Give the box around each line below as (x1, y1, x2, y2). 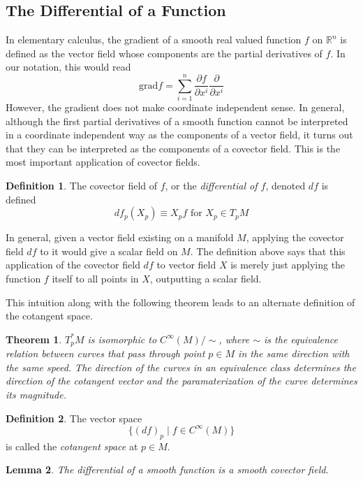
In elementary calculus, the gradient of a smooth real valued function (6, 32, 302, 47)
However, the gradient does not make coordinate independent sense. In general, (6, 100, 345, 115)
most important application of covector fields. (6, 155, 200, 169)
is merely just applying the (230, 257, 346, 272)
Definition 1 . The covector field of (6, 178, 158, 193)
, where (218, 331, 250, 346)
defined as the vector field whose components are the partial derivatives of (6, 45, 323, 60)
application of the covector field (6, 257, 140, 272)
